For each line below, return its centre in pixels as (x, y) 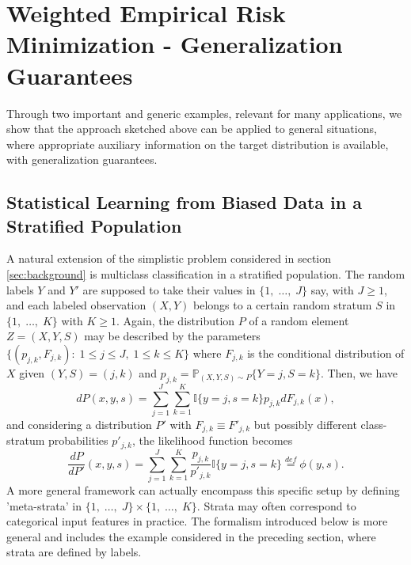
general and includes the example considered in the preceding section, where (191, 536)
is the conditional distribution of (326, 353)
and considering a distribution (79, 424)
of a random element (299, 320)
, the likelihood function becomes (213, 440)
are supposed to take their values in (169, 289)
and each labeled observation (76, 305)
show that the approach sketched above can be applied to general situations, (192, 129)
